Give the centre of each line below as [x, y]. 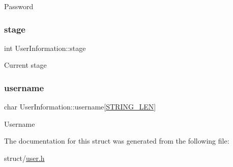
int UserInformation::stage [45, 48]
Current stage [25, 65]
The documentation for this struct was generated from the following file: [117, 141]
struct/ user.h [24, 158]
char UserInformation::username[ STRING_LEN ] [80, 107]
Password [19, 6]
